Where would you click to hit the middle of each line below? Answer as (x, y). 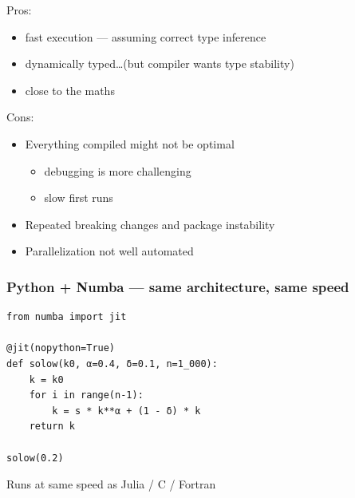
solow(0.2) (35, 458)
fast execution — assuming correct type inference (146, 36)
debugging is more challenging (118, 170)
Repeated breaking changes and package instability (150, 224)
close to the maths (70, 90)
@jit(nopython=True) (61, 348)
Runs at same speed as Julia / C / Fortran (111, 484)
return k (52, 427)
